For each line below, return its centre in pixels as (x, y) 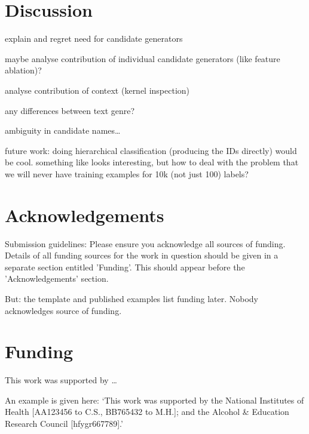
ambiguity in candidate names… (63, 130)
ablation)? (23, 70)
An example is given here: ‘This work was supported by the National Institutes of (154, 400)
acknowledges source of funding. (63, 310)
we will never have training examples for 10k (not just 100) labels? (127, 173)
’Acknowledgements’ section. (57, 278)
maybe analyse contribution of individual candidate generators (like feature (143, 58)
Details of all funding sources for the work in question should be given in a (142, 255)
